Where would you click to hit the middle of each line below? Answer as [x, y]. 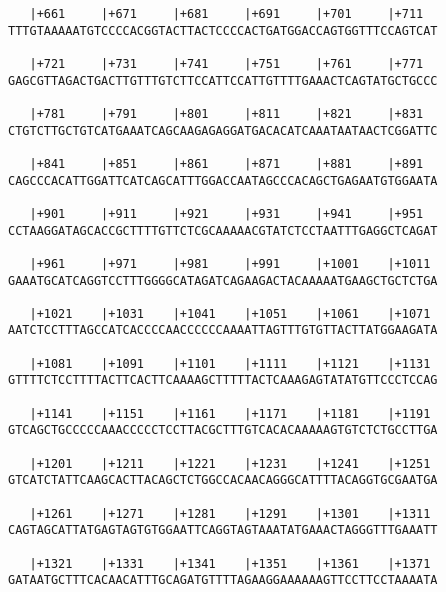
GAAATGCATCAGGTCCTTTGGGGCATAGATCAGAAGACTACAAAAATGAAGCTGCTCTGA [223, 280]
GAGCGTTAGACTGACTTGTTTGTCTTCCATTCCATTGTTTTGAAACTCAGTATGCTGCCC [223, 80]
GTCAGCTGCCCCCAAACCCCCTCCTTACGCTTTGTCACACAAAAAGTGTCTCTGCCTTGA [223, 430]
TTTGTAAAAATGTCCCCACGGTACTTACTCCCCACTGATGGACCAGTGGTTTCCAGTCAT [223, 30]
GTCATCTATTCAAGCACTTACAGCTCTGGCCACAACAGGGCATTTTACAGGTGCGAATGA [223, 480]
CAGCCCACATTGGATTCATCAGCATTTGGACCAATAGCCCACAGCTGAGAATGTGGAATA [223, 180]
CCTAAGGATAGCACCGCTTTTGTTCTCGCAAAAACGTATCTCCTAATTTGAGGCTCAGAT [223, 230]
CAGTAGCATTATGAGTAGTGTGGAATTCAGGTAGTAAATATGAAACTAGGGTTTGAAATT [223, 530]
